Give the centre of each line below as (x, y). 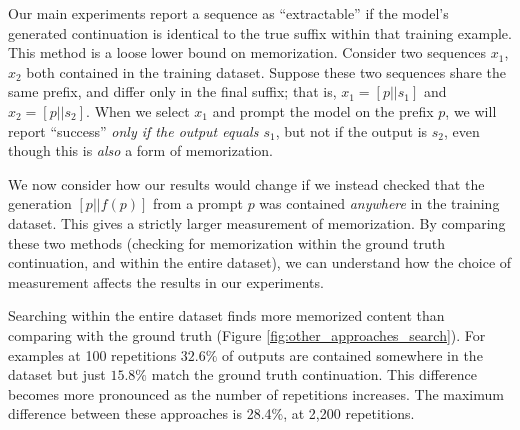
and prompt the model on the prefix (323, 110)
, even (462, 130)
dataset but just (57, 374)
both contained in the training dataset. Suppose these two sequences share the (266, 71)
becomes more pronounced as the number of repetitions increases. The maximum (256, 393)
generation (40, 203)
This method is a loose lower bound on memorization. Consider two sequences (247, 52)
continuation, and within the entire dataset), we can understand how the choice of (260, 262)
